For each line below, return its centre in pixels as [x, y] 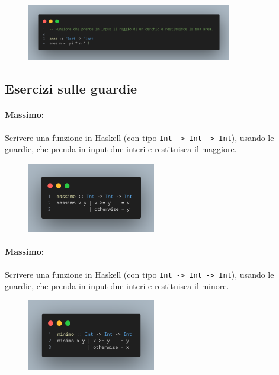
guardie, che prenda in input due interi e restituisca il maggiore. [121, 149]
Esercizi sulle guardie [71, 89]
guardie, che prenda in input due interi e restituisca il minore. [117, 286]
